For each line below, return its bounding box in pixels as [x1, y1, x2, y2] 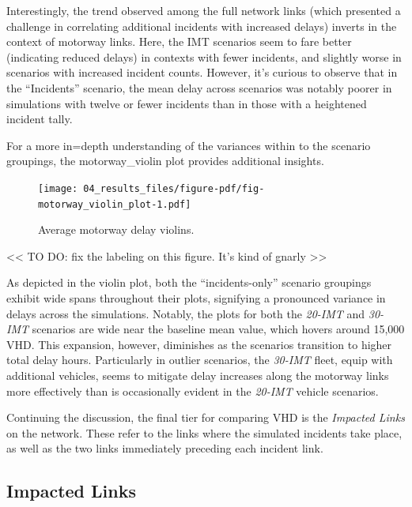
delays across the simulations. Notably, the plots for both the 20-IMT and [6, 305, 365, 321]
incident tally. [6, 111, 73, 127]
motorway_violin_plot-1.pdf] [38, 198, 191, 210]
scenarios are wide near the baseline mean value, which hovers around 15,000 [32, 321, 405, 337]
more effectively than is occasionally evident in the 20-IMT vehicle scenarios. [6, 382, 379, 399]
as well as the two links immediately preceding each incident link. [6, 440, 323, 456]
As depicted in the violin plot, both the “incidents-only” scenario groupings [6, 274, 372, 291]
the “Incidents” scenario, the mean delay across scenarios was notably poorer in [6, 79, 392, 96]
